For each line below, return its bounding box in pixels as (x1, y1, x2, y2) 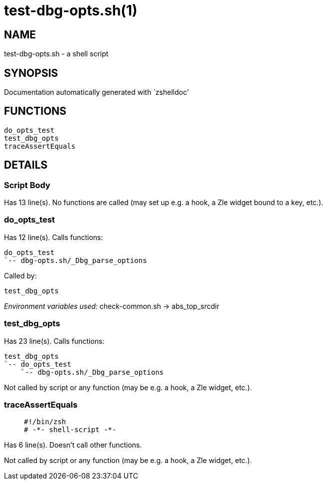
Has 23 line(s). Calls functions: (4, 336, 105, 345)
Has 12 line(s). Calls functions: (4, 233, 103, 242)
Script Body (4, 180, 50, 190)
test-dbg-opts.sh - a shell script (4, 49, 109, 58)
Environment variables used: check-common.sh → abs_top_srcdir (4, 301, 219, 310)
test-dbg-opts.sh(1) (4, 2, 138, 19)
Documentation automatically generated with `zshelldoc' (4, 88, 189, 97)
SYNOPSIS (4, 66, 58, 79)
